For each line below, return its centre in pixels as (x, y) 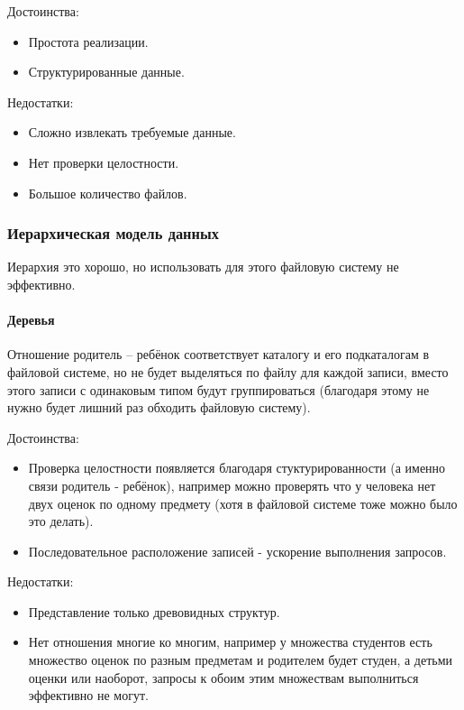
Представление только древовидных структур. (154, 611)
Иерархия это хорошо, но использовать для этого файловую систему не (203, 267)
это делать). (61, 521)
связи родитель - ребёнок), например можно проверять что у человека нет (232, 485)
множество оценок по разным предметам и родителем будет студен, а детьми (241, 660)
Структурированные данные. (106, 72)
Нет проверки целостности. (104, 162)
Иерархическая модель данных (113, 233)
